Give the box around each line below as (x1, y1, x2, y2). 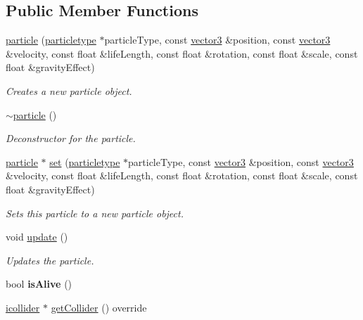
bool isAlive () (6, 276, 72, 291)
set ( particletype (49, 154, 120, 169)
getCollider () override (51, 300, 147, 314)
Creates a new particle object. (6, 83, 132, 98)
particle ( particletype (6, 32, 96, 47)
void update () (6, 229, 68, 244)
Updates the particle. (6, 252, 94, 267)
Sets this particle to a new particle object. (6, 205, 184, 220)
